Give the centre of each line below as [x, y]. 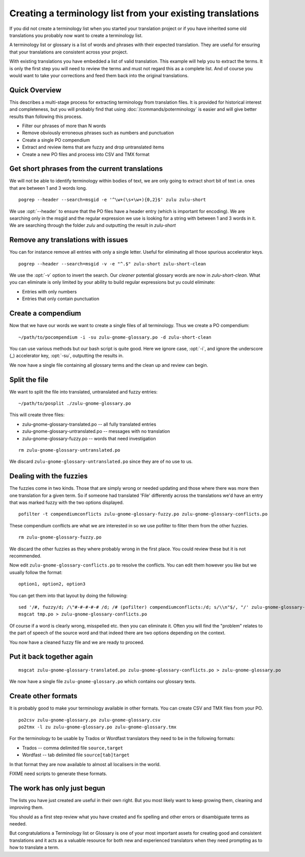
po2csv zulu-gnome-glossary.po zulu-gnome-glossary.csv [89, 720]
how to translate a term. [34, 847]
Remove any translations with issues [69, 240]
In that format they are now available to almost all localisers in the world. [85, 764]
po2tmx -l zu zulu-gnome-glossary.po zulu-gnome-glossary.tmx [98, 727]
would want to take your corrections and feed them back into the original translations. [99, 75]
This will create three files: [37, 415]
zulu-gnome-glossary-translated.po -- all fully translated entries [89, 424]
